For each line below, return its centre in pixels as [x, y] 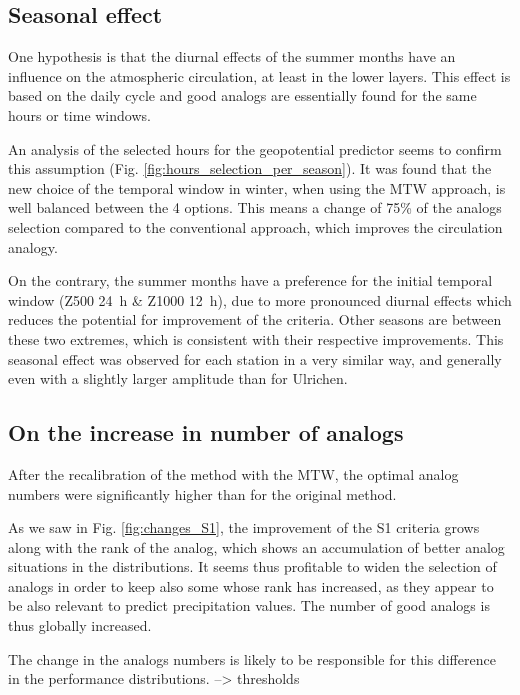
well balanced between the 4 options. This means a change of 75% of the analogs [255, 207]
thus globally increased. [80, 625]
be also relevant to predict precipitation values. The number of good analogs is [249, 605]
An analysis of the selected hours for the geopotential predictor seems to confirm [255, 148]
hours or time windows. [79, 114]
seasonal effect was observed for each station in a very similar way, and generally [255, 358]
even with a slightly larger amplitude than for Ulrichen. [178, 378]
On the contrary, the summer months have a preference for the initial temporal [250, 280]
